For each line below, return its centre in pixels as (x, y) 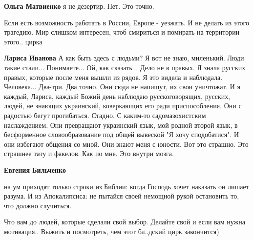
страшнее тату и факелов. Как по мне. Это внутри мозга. (89, 153)
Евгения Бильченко (35, 170)
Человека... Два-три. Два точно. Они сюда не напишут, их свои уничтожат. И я (122, 87)
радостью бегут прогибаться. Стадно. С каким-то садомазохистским (105, 115)
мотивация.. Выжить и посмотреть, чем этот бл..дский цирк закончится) (112, 231)
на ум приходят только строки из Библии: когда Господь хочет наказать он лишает (126, 186)
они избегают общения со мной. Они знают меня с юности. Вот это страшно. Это (126, 144)
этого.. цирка (23, 41)
